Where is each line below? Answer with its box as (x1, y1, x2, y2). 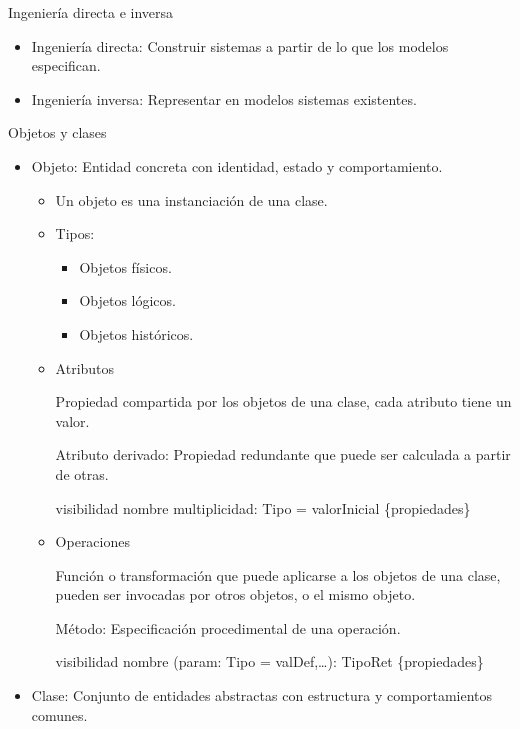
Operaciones (55, 531, 130, 552)
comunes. (31, 704, 88, 725)
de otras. (55, 463, 109, 484)
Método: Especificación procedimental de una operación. (55, 617, 401, 638)
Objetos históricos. (79, 323, 194, 344)
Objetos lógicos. (79, 290, 176, 311)
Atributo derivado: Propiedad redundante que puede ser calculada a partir (55, 444, 511, 465)
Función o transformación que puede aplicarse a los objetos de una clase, (55, 564, 501, 585)
